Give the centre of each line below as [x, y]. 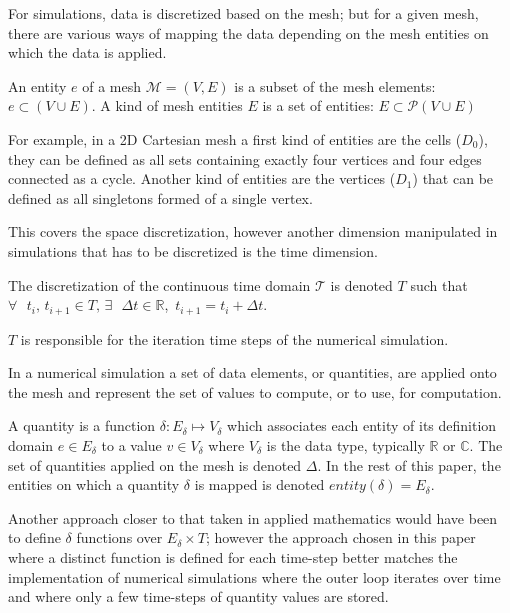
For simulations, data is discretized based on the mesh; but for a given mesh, [243, 13]
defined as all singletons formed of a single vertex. [160, 197]
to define [34, 537]
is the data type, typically [345, 444]
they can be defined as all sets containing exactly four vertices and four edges [245, 158]
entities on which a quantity [94, 484]
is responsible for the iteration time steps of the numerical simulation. [234, 338]
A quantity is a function [82, 425]
